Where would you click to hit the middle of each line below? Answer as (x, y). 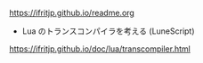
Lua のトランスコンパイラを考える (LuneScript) (108, 31)
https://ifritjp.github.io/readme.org (72, 13)
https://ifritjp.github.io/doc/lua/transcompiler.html (100, 49)
